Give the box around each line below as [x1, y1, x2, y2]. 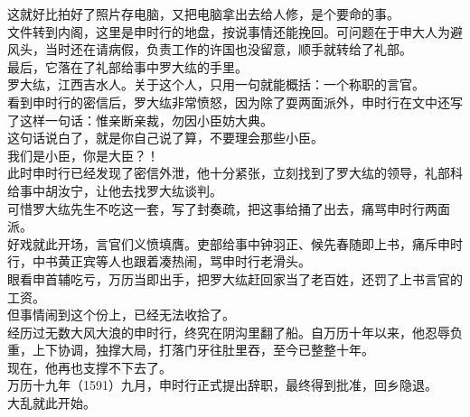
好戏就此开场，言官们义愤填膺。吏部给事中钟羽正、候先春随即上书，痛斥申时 [7, 234, 463, 253]
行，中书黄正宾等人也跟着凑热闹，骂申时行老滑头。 [7, 252, 311, 271]
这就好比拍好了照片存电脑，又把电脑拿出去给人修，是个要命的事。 [7, 5, 399, 23]
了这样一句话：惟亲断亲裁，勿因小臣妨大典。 [7, 110, 273, 129]
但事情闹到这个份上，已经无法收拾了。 [7, 305, 235, 324]
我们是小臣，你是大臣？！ [7, 145, 159, 164]
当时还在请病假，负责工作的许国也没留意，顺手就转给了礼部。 [44, 40, 412, 59]
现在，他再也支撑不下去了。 [7, 357, 172, 376]
